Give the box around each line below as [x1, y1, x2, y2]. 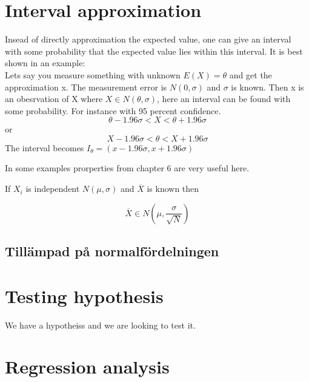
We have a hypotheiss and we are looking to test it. [5, 318, 196, 331]
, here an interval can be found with [157, 92, 291, 105]
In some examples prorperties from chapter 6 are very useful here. [5, 162, 250, 174]
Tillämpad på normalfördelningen [5, 242, 219, 261]
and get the [229, 68, 272, 81]
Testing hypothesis [5, 283, 164, 308]
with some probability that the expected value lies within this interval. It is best [5, 44, 303, 57]
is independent [25, 182, 80, 195]
